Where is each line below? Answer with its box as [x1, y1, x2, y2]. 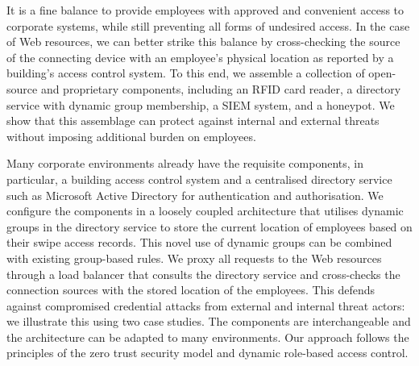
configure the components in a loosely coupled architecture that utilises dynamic [6, 202, 404, 219]
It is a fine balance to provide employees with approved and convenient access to [6, 2, 404, 18]
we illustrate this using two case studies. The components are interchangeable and [6, 313, 411, 330]
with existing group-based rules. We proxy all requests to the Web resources [6, 249, 382, 266]
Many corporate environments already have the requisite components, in [6, 155, 363, 172]
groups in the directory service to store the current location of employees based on [6, 218, 413, 235]
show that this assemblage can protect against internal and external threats [6, 112, 380, 129]
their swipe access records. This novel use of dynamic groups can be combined [6, 234, 392, 251]
